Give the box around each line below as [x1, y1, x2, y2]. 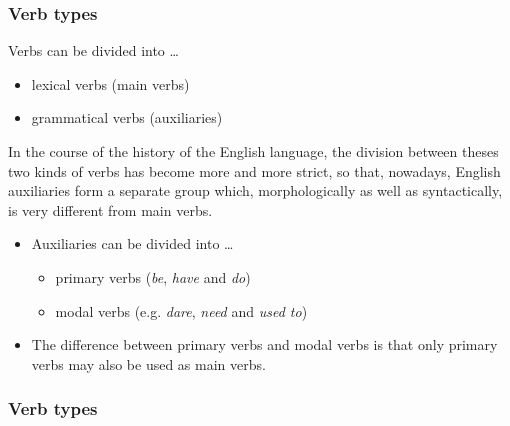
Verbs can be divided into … [8, 40, 179, 61]
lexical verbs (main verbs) [31, 73, 190, 94]
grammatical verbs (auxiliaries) [31, 107, 223, 128]
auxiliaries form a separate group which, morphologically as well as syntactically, [8, 180, 503, 201]
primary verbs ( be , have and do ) [55, 266, 251, 287]
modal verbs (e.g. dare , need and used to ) [55, 300, 308, 321]
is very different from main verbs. [8, 199, 213, 220]
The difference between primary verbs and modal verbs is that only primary [31, 334, 498, 355]
